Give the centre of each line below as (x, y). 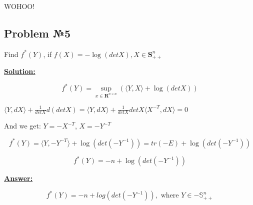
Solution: (20, 71)
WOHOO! (19, 6)
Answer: (18, 178)
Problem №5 (37, 33)
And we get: (22, 126)
